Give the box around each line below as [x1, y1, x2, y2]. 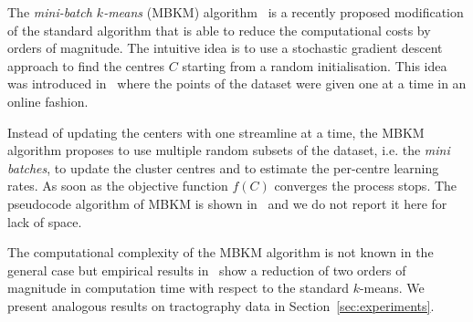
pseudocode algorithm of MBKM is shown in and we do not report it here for [7, 193, 447, 213]
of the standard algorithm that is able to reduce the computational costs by [7, 20, 431, 39]
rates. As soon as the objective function [7, 176, 228, 195]
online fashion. [7, 91, 89, 110]
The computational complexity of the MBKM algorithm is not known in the [7, 243, 434, 262]
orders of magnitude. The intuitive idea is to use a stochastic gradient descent [7, 38, 443, 57]
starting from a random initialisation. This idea [182, 56, 447, 75]
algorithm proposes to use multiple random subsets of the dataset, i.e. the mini [7, 140, 450, 160]
